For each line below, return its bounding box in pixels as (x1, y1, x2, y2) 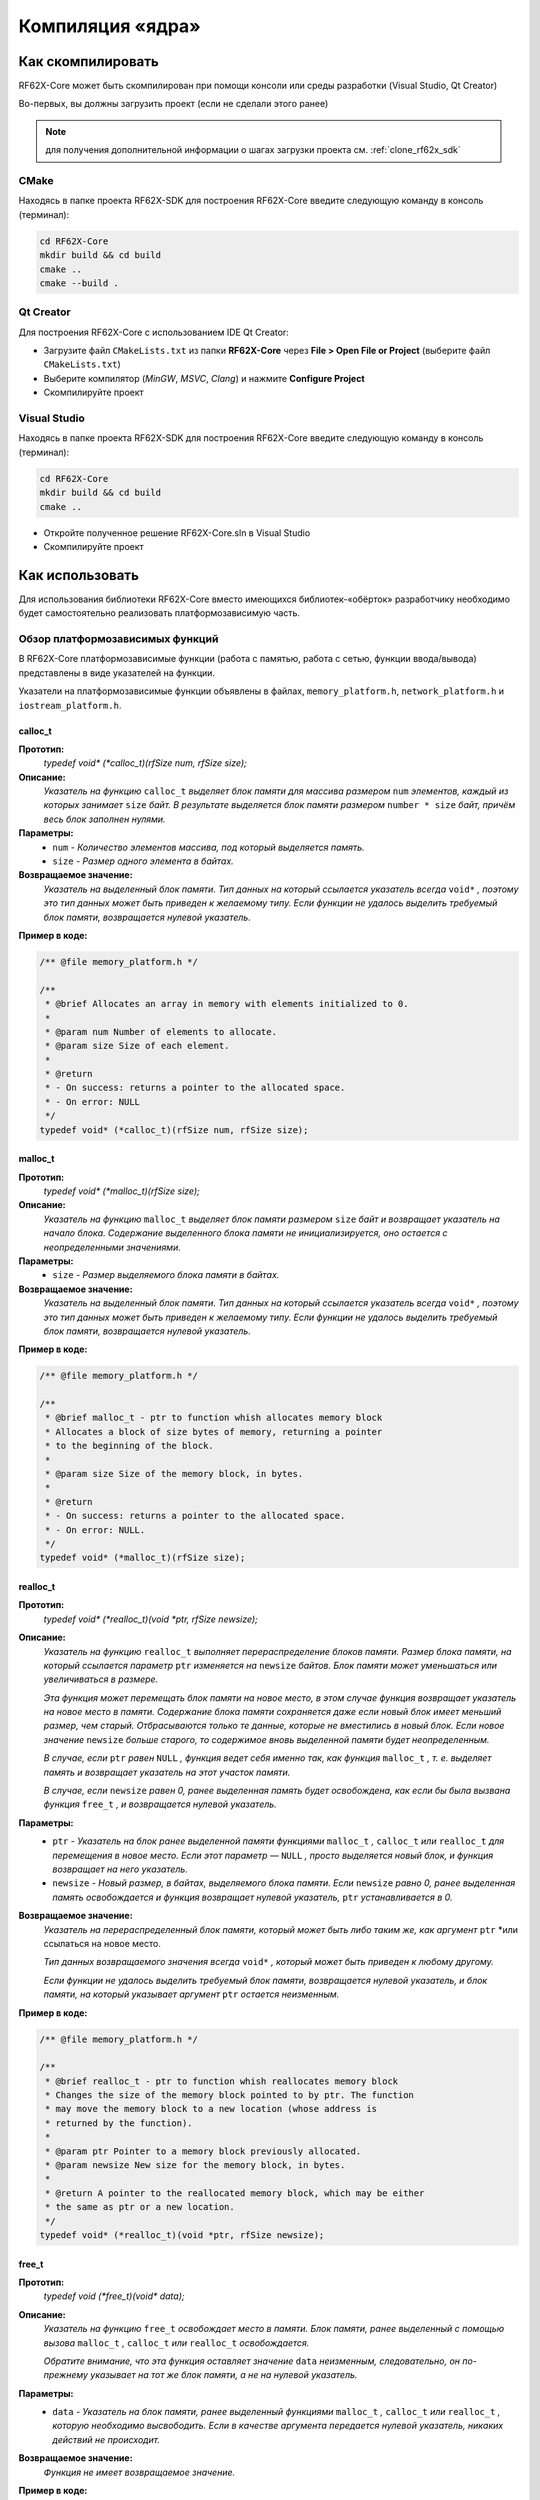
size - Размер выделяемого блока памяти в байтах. (52, 1269, 280, 1281)
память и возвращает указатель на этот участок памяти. (43, 1766, 291, 1778)
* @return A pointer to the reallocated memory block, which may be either (45, 2187, 425, 2199)
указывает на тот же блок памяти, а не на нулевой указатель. (90, 2369, 358, 2381)
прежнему (43, 2369, 89, 2381)
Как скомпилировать (18, 53, 159, 70)
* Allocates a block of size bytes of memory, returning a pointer (45, 1426, 383, 1437)
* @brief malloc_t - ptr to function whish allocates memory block (45, 1412, 383, 1424)
